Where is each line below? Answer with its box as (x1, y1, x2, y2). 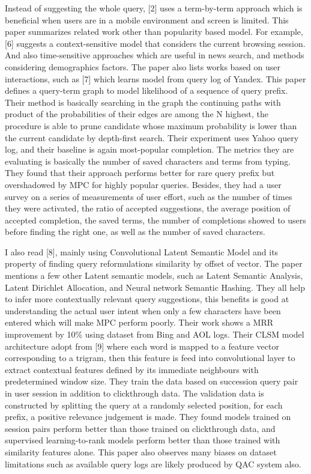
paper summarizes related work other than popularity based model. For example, (5, 25, 303, 38)
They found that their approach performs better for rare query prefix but (5, 166, 275, 179)
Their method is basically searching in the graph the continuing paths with (5, 96, 281, 108)
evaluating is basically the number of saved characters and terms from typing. (5, 154, 291, 167)
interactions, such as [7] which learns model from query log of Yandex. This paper (5, 72, 306, 85)
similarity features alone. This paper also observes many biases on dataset (5, 445, 277, 458)
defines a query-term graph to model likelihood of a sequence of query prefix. (5, 84, 288, 97)
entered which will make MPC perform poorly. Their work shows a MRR (5, 316, 274, 329)
